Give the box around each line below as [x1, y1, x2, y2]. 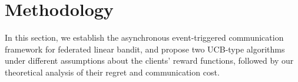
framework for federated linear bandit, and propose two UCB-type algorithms [5, 42, 285, 55]
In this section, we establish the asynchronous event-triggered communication [5, 31, 284, 44]
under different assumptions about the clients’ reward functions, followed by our [5, 54, 294, 67]
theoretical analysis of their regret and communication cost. [5, 65, 220, 78]
